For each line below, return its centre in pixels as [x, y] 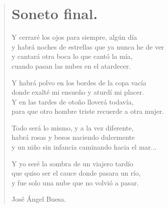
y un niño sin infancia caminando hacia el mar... [84, 147]
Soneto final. [55, 13]
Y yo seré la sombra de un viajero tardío [72, 163]
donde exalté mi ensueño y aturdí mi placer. [78, 92]
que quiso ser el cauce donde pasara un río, [76, 173]
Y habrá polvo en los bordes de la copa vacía [79, 82]
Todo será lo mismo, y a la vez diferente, [72, 127]
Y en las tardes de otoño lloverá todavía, [72, 101]
